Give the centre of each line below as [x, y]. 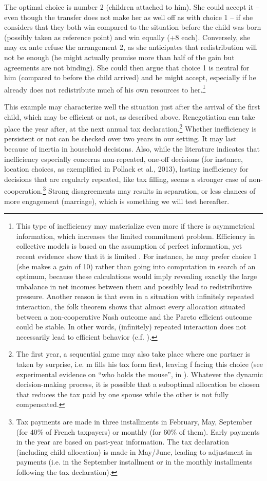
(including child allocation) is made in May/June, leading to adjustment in [134, 451]
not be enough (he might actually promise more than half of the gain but [119, 57]
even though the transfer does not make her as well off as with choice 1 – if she [129, 17]
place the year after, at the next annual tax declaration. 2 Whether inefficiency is [130, 128]
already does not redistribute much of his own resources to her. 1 [105, 88]
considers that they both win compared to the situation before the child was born [133, 27]
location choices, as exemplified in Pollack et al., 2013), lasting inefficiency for [126, 169]
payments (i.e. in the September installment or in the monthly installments [134, 462]
